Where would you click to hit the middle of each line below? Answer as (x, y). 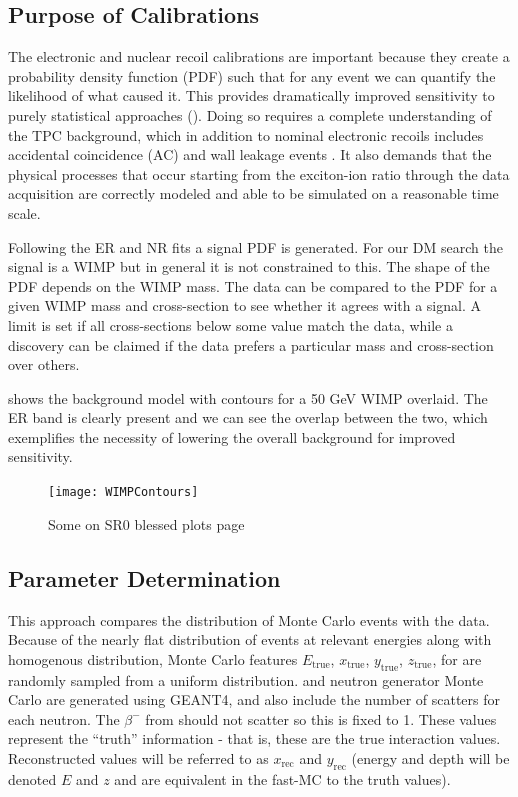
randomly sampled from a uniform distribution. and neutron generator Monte (246, 679)
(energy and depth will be (430, 757)
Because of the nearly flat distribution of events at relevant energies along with (250, 639)
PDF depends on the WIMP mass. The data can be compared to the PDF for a (253, 285)
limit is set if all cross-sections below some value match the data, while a (230, 324)
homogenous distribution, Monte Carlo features (153, 658)
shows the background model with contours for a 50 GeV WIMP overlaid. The (248, 397)
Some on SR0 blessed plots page (146, 523)
